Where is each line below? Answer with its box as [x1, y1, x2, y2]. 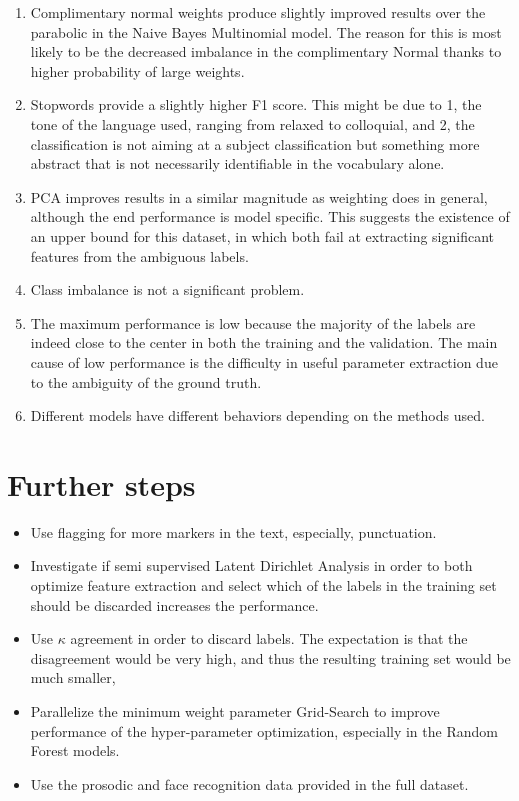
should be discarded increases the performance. [30, 594, 319, 615]
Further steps [7, 463, 196, 504]
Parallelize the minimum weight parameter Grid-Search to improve [30, 700, 440, 721]
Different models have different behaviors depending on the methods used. [30, 405, 485, 426]
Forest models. [30, 740, 120, 761]
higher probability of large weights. [30, 60, 245, 81]
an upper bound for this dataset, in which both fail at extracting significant [30, 225, 494, 246]
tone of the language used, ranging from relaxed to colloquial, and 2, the [30, 113, 475, 134]
